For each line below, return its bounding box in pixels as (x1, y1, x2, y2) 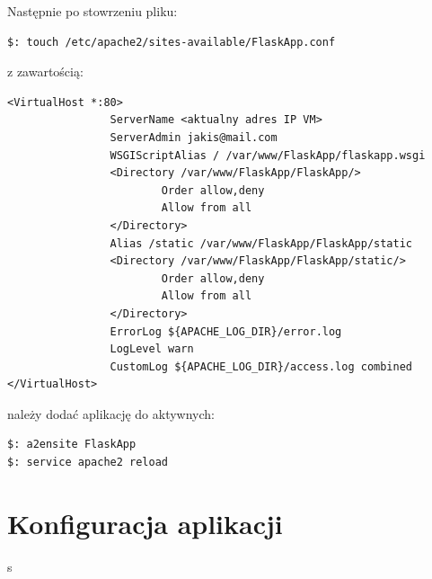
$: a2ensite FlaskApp (7, 438, 137, 451)
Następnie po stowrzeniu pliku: (7, 2, 178, 20)
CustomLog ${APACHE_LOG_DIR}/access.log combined (110, 360, 413, 373)
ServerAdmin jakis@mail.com (110, 130, 278, 144)
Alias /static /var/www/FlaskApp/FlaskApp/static (110, 236, 413, 250)
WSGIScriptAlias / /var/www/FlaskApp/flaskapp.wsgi (110, 148, 426, 162)
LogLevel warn (110, 343, 194, 356)
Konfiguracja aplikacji (7, 504, 283, 541)
